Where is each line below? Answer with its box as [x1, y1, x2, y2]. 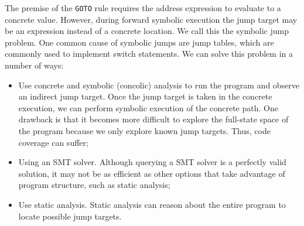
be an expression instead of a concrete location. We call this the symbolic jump [5, 25, 289, 37]
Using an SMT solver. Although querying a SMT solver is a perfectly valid [18, 156, 286, 168]
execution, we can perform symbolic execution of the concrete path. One [18, 101, 278, 114]
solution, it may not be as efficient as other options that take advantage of [18, 167, 285, 179]
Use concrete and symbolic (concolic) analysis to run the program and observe [18, 78, 300, 91]
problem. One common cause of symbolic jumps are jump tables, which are [5, 36, 274, 48]
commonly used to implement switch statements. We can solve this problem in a [5, 47, 293, 60]
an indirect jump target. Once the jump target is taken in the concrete [18, 90, 272, 102]
